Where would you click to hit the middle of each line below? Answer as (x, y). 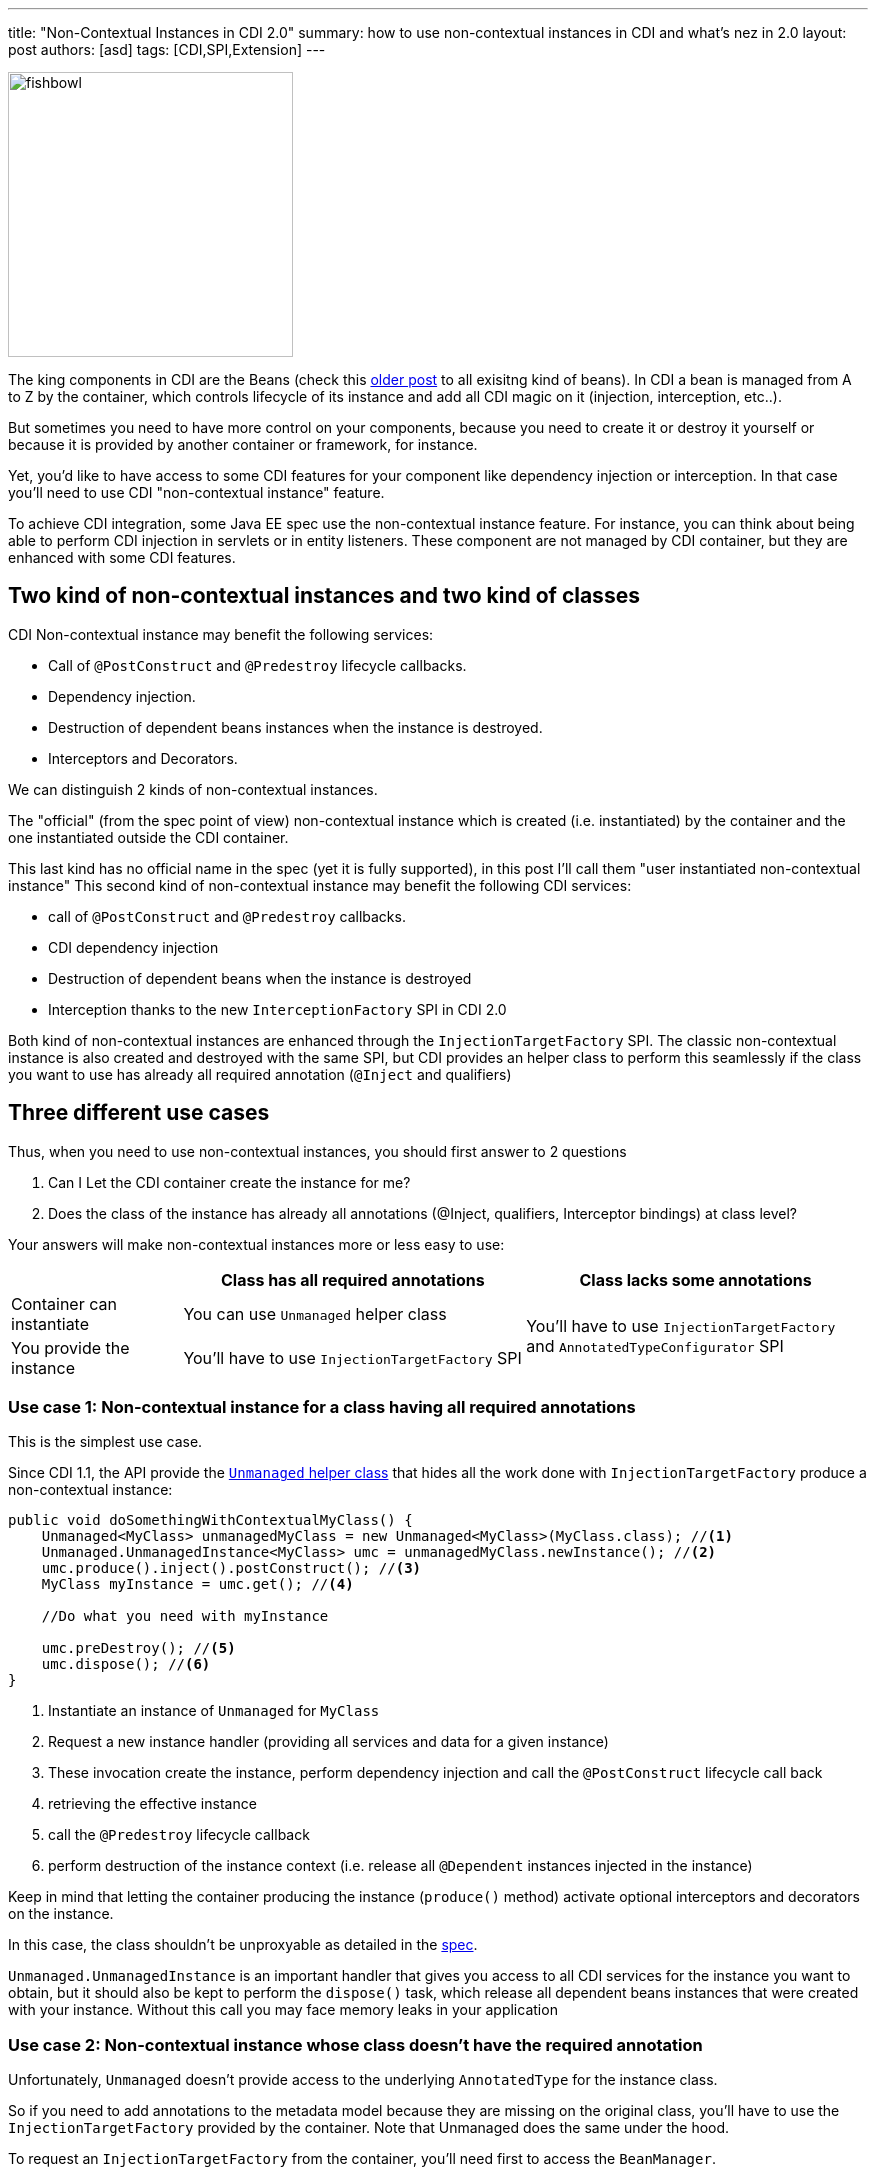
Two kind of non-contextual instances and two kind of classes (324, 596)
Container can (64, 1303)
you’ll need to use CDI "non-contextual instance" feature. (196, 492)
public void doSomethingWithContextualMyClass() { (210, 1520)
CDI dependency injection (133, 947)
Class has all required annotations (352, 1279)
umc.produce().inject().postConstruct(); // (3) (231, 1568)
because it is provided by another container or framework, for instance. (243, 444)
